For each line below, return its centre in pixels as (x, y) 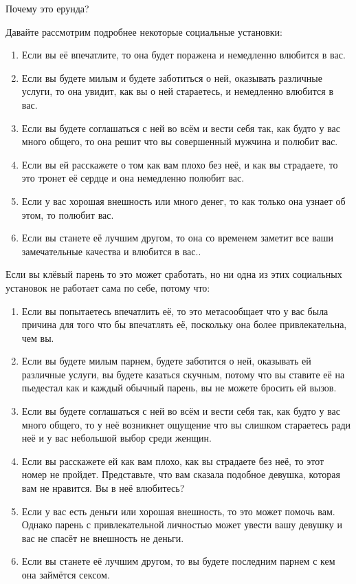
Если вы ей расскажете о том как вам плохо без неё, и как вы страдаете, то (180, 164)
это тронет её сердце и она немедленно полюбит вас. (133, 178)
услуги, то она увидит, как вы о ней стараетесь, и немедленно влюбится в (178, 91)
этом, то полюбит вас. (68, 214)
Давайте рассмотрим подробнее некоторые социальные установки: (144, 31)
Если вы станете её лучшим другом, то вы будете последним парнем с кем (178, 561)
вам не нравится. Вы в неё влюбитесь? (103, 488)
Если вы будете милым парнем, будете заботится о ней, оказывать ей (166, 361)
